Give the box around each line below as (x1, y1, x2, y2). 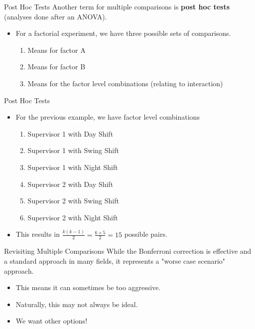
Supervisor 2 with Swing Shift (27, 195, 119, 206)
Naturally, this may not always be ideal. (15, 299, 138, 309)
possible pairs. (124, 229, 167, 239)
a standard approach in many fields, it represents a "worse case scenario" (4, 256, 226, 266)
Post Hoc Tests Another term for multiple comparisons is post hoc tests (4, 1, 230, 11)
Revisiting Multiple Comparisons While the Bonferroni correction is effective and (4, 246, 252, 256)
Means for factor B (27, 61, 86, 72)
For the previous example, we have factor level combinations (15, 112, 200, 122)
